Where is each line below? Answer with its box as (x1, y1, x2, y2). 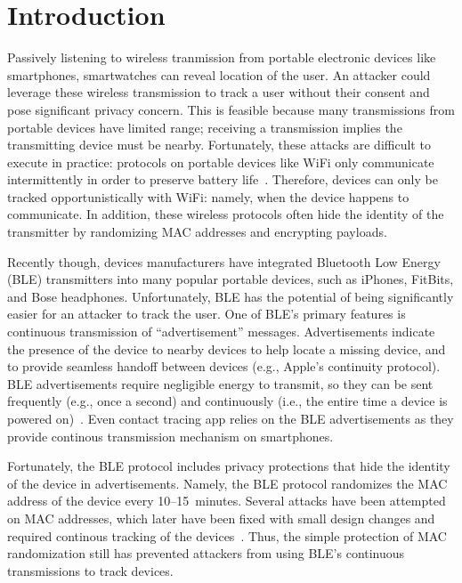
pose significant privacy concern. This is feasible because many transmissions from (7, 100, 455, 118)
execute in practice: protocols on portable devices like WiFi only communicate (7, 152, 434, 171)
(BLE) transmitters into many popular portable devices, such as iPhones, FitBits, (7, 270, 454, 288)
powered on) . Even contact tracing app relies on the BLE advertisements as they (7, 409, 454, 427)
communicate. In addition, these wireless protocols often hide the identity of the (7, 205, 444, 223)
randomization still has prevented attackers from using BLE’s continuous (7, 544, 405, 563)
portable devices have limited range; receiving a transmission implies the (7, 117, 402, 136)
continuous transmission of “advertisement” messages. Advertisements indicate (7, 322, 435, 341)
